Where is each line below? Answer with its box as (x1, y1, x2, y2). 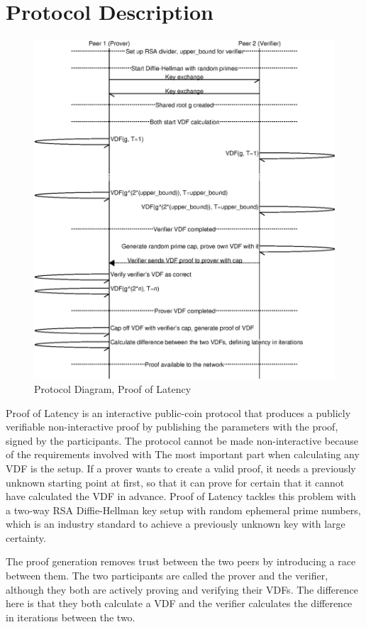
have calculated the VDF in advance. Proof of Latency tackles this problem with (6, 489, 356, 504)
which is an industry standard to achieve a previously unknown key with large (6, 516, 345, 531)
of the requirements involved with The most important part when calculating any (6, 447, 360, 462)
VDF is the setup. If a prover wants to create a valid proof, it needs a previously (6, 460, 356, 475)
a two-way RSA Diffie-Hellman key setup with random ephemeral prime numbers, (6, 502, 361, 517)
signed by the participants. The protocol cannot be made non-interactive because (6, 433, 358, 448)
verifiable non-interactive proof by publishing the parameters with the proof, (6, 419, 338, 434)
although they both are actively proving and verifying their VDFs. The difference (6, 582, 358, 597)
